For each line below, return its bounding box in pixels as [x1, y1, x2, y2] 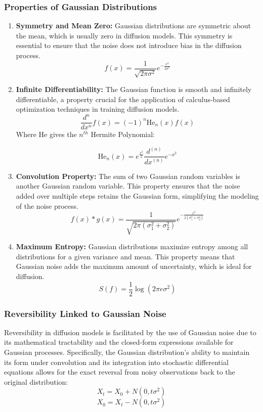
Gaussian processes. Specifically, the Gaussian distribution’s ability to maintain [4, 347, 250, 357]
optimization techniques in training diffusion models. [16, 104, 180, 114]
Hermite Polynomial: [91, 129, 155, 140]
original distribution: [4, 376, 68, 387]
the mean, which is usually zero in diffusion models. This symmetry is [16, 30, 233, 40]
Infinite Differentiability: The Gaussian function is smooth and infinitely [16, 84, 252, 95]
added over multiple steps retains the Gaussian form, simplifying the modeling [16, 191, 259, 201]
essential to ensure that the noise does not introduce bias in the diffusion [16, 40, 242, 51]
